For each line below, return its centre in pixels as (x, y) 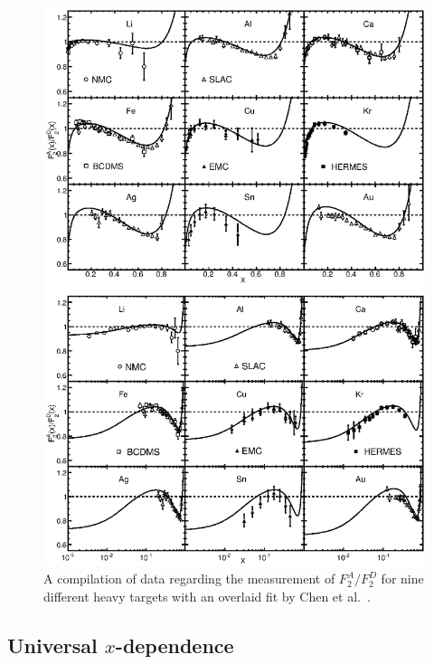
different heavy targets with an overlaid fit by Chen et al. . (207, 596)
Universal (52, 645)
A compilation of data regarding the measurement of (189, 579)
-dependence (175, 645)
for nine (402, 579)
